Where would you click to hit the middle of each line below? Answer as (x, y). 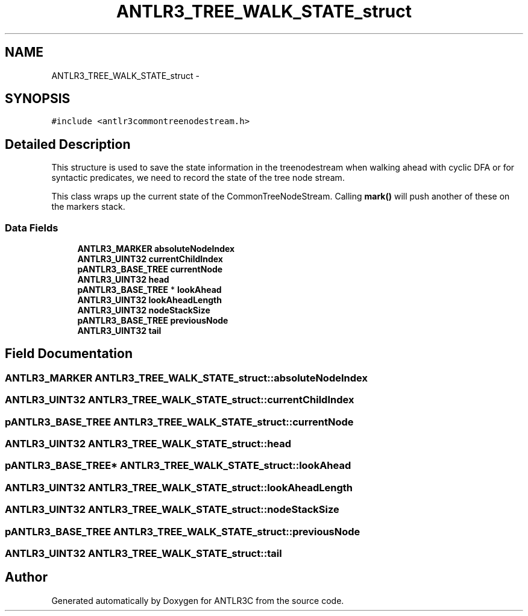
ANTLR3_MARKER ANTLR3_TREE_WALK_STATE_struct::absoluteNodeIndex (186, 378)
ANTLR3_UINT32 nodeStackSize (144, 310)
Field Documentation (69, 354)
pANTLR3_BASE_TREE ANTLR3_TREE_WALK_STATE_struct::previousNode (183, 531)
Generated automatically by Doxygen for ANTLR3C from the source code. (198, 600)
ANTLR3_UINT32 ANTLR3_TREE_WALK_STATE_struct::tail (143, 553)
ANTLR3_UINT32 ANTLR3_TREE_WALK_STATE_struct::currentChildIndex (180, 400)
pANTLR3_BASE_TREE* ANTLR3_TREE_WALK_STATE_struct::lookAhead (178, 466)
